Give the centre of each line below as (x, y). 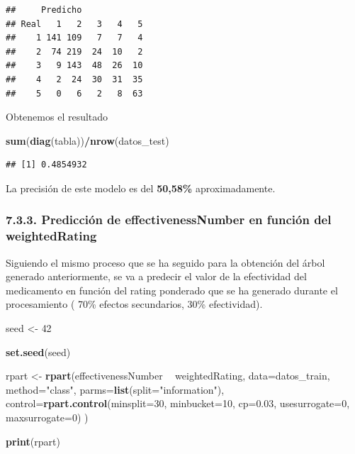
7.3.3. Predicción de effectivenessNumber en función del (169, 220)
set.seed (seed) (38, 351)
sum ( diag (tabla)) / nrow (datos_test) (88, 140)
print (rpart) (33, 441)
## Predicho (44, 10)
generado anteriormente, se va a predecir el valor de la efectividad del (156, 276)
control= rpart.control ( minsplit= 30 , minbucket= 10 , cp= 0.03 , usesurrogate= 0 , (178, 403)
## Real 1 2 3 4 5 (74, 24)
